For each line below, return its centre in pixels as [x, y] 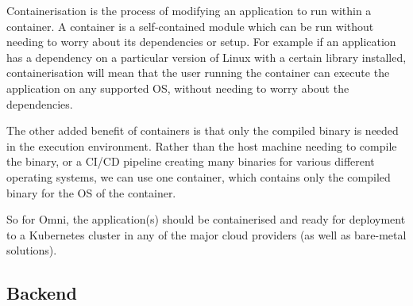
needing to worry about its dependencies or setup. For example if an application [201, 42]
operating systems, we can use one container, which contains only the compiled [199, 176]
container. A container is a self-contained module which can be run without [190, 26]
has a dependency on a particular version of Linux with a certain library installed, [206, 57]
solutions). [32, 250]
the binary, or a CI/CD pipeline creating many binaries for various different [191, 161]
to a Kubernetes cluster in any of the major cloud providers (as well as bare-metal [206, 234]
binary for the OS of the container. [91, 192]
